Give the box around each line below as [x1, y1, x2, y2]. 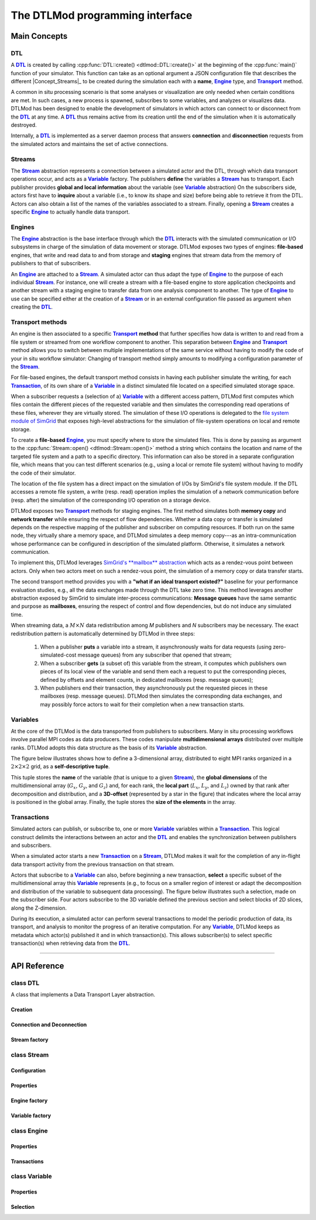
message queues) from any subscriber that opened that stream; [77, 651, 232, 658]
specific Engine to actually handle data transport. [11, 208, 130, 215]
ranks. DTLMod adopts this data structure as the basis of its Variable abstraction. [11, 744, 207, 751]
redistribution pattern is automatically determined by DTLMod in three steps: [11, 630, 195, 637]
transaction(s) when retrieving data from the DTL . [11, 939, 130, 947]
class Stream [11, 1051, 49, 1059]
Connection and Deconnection [11, 1021, 87, 1028]
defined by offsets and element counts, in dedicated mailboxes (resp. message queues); [40, 676, 253, 683]
